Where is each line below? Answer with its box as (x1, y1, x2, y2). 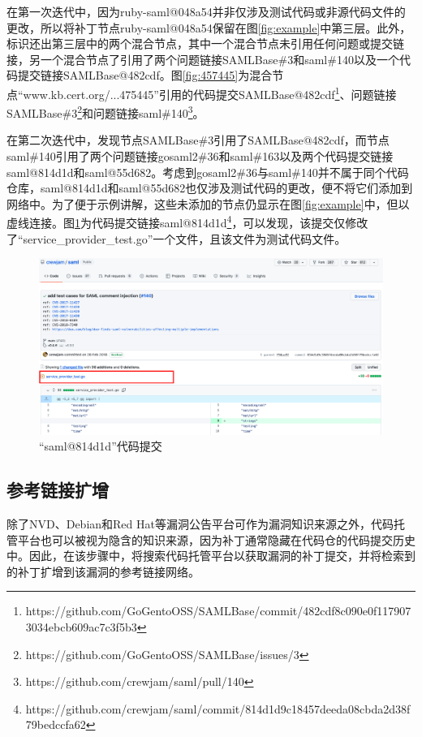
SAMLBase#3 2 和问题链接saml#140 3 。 (6, 102, 205, 121)
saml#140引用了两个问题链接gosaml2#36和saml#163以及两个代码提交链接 (6, 148, 394, 165)
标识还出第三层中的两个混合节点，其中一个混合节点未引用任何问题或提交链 (6, 35, 404, 52)
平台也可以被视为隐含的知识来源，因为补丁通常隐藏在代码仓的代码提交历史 (17, 531, 416, 548)
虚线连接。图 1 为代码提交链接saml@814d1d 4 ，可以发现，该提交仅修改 (6, 212, 368, 231)
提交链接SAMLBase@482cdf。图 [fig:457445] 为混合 (17, 67, 273, 84)
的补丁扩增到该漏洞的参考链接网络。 (6, 562, 200, 580)
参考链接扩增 (6, 477, 109, 502)
